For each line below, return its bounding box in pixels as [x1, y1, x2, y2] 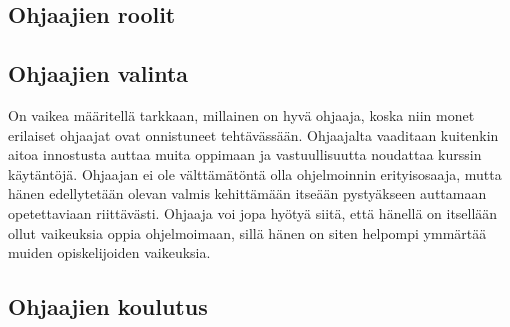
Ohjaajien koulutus [8, 291, 208, 322]
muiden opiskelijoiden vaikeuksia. [8, 242, 211, 263]
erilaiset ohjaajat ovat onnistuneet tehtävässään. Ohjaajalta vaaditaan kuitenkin [8, 124, 499, 145]
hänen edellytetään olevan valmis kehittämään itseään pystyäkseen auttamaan [8, 183, 487, 204]
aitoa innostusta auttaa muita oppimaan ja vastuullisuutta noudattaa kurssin [8, 144, 482, 165]
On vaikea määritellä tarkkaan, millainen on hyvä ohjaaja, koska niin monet [8, 104, 475, 125]
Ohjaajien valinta [8, 58, 189, 89]
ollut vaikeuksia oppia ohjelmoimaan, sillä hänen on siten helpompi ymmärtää [8, 222, 487, 243]
